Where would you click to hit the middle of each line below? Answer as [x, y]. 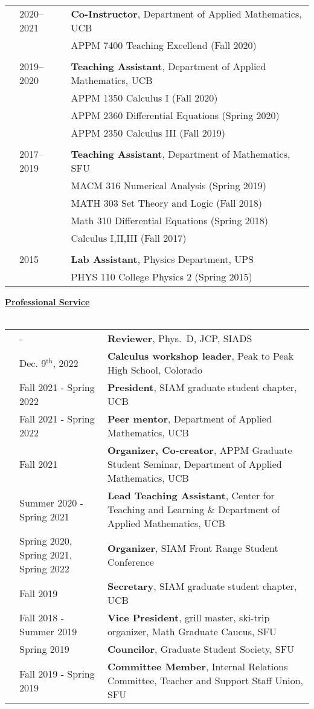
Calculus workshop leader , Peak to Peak [200, 356]
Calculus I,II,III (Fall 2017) [129, 238]
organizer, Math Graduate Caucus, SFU [192, 632]
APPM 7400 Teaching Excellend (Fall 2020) [164, 45]
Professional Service [47, 302]
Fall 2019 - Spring [57, 673]
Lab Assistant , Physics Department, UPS [162, 259]
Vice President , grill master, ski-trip [188, 618]
